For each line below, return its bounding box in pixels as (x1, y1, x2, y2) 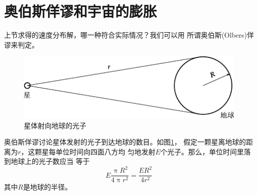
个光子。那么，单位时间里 (160, 146, 244, 156)
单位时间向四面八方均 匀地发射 (56, 146, 155, 156)
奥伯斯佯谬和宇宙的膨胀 (4, 1, 157, 21)
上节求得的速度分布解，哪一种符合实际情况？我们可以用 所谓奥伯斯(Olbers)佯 (4, 30, 254, 40)
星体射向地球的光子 (24, 120, 86, 130)
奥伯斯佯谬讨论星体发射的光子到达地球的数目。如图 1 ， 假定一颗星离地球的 (4, 137, 246, 147)
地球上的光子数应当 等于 (10, 156, 90, 166)
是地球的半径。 (23, 182, 72, 192)
